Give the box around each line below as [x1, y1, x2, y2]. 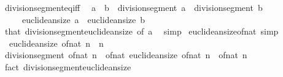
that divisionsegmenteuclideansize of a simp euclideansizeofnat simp [4, 25, 279, 38]
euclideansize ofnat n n [9, 36, 104, 49]
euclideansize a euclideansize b [21, 13, 145, 25]
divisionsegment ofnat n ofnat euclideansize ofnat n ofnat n [4, 49, 247, 61]
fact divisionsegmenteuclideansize [4, 60, 131, 73]
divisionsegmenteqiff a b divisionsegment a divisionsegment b [4, 1, 263, 13]
